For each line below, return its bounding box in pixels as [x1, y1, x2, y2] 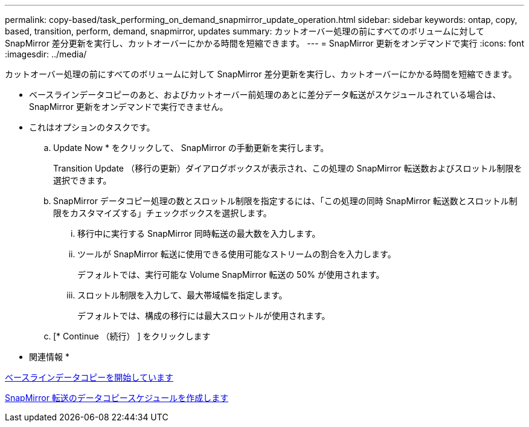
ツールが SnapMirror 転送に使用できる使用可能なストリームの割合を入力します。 [77, 249, 396, 259]
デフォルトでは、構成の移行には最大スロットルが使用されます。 [77, 310, 330, 321]
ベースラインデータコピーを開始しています [5, 372, 173, 382]
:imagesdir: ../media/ [5, 49, 87, 59]
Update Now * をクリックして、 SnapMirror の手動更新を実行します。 [53, 143, 329, 153]
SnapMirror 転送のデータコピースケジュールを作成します [5, 393, 229, 403]
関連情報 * [29, 352, 69, 362]
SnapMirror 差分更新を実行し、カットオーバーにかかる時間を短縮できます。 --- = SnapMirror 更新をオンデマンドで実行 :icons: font [5, 38, 524, 48]
